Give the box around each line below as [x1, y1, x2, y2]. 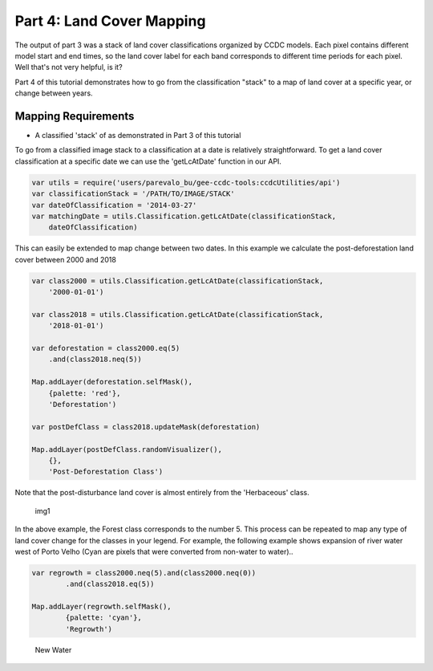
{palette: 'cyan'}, [65, 613, 142, 622]
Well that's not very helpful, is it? [14, 63, 123, 72]
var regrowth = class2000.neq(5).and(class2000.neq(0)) [31, 568, 257, 577]
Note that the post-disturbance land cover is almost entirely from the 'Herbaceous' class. [14, 488, 310, 498]
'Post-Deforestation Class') [48, 467, 164, 477]
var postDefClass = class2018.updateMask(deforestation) [31, 422, 261, 431]
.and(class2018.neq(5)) [48, 355, 142, 364]
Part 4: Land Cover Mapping [14, 12, 206, 30]
